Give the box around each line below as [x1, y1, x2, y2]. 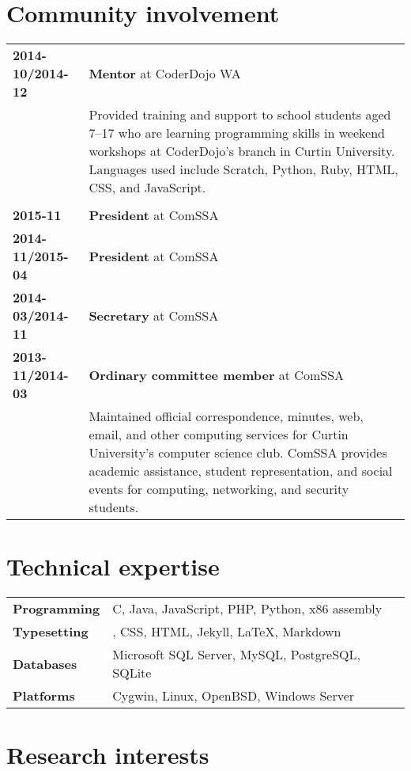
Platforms [13, 686, 75, 705]
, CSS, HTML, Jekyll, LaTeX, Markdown [112, 622, 341, 641]
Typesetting [13, 622, 89, 641]
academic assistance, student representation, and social [89, 461, 393, 480]
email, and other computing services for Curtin [89, 425, 349, 444]
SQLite [112, 663, 152, 682]
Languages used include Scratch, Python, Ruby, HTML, [89, 160, 398, 179]
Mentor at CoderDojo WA [89, 64, 241, 83]
